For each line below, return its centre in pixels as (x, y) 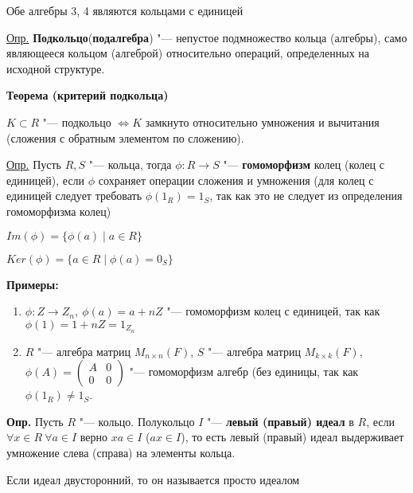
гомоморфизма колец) (59, 211)
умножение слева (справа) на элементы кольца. (121, 452)
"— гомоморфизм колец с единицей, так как (273, 311)
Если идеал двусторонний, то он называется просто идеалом (153, 479)
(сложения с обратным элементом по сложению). (125, 137)
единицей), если (46, 180)
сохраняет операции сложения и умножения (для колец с (236, 180)
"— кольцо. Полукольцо (137, 421)
